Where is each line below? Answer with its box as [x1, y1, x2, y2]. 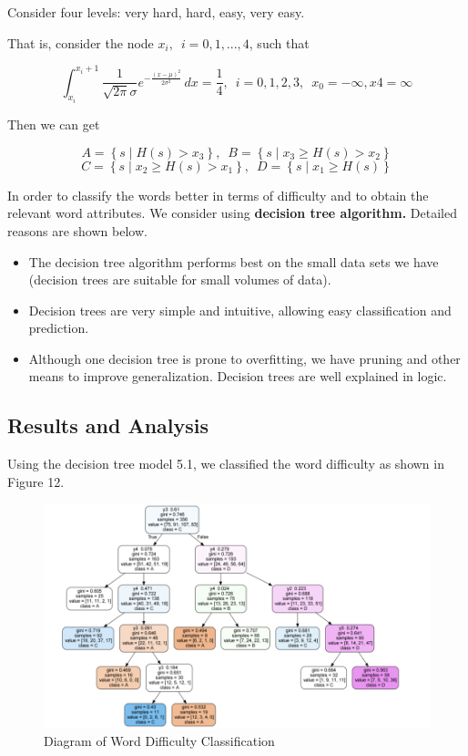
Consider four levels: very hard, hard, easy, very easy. [7, 3, 305, 21]
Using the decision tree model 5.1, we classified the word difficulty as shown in [7, 454, 444, 473]
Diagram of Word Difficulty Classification [44, 731, 275, 751]
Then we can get [7, 115, 100, 134]
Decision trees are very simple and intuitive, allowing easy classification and [28, 300, 452, 319]
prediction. [28, 318, 89, 337]
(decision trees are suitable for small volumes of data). [28, 270, 331, 289]
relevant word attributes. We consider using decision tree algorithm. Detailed [7, 203, 457, 223]
